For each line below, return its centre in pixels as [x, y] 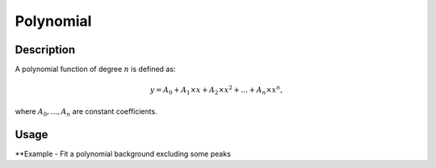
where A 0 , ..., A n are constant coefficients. [86, 112]
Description [45, 50]
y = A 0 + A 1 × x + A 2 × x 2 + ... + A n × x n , [216, 90]
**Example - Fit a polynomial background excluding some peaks [123, 153]
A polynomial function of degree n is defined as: [95, 69]
